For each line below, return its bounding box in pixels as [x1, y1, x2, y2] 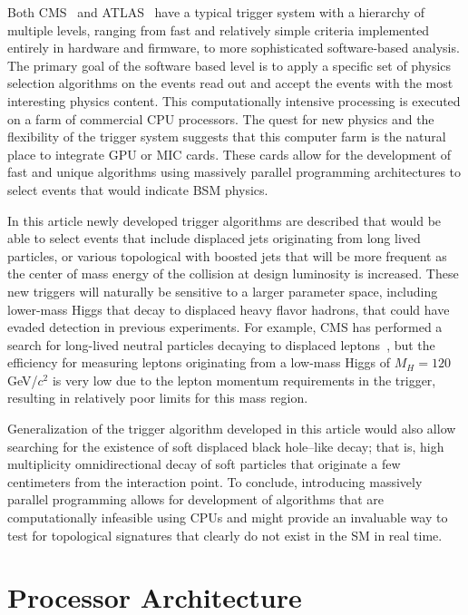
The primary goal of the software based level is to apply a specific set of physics [7, 55, 452, 74]
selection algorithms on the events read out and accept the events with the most [7, 73, 453, 93]
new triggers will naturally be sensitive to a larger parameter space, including [7, 281, 438, 300]
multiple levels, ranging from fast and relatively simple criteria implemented [7, 20, 430, 39]
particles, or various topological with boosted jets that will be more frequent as [7, 246, 447, 265]
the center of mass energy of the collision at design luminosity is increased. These [7, 264, 459, 283]
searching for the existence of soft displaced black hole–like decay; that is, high [7, 436, 444, 455]
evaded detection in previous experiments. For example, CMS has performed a [7, 317, 443, 337]
